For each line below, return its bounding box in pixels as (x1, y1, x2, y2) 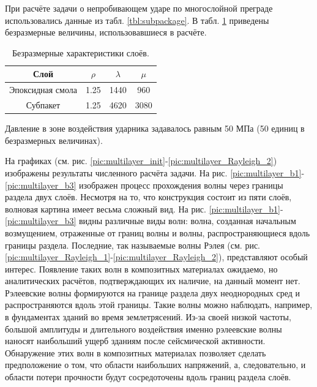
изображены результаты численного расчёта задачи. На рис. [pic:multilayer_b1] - (5, 166, 305, 179)
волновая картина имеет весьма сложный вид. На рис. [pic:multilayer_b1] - (5, 202, 283, 215)
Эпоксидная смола (9, 83, 77, 96)
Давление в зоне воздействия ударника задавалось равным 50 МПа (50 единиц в (5, 122, 305, 135)
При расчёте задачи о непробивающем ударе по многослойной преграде (5, 2, 273, 14)
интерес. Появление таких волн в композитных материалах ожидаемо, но (5, 262, 278, 275)
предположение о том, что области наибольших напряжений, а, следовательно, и (5, 358, 306, 371)
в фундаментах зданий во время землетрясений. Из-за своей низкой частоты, (5, 310, 291, 323)
